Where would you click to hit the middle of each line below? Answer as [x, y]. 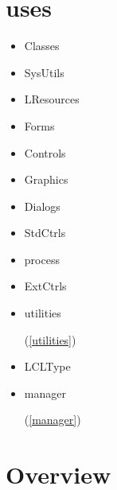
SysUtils [44, 72]
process [42, 259]
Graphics [46, 179]
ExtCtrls [45, 286]
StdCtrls [45, 233]
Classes [42, 46]
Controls [45, 152]
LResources [52, 99]
